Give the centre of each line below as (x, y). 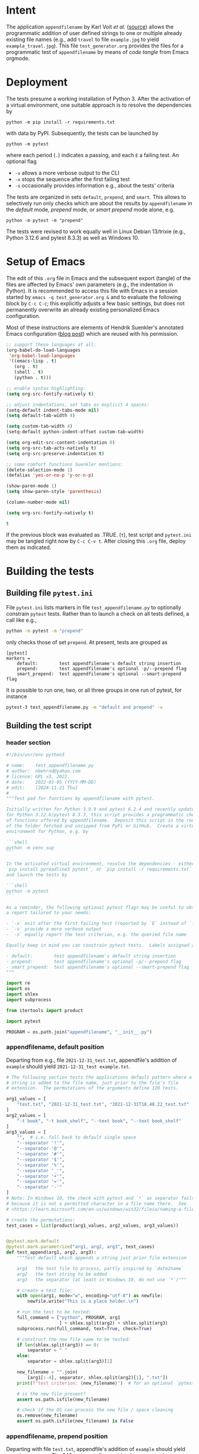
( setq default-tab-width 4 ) (41, 416)
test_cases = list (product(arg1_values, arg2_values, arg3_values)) (92, 1226)
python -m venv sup (30, 848)
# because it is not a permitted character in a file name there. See (96, 1204)
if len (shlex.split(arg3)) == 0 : (58, 1345)
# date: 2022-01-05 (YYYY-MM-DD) (51, 782)
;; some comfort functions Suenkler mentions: (65, 464)
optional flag (21, 161)
